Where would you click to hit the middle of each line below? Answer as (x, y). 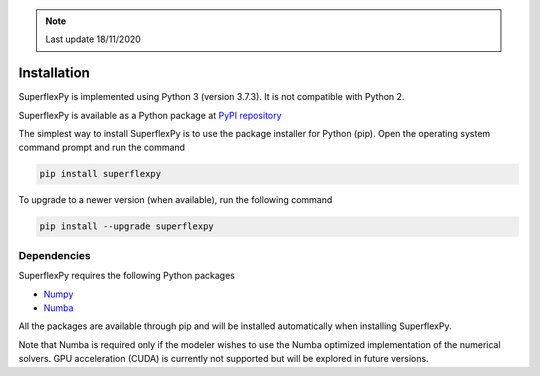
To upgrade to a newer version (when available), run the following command (175, 200)
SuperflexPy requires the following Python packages (126, 276)
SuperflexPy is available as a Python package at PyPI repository (150, 115)
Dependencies (55, 255)
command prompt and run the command (101, 147)
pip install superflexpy (100, 174)
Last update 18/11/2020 (93, 39)
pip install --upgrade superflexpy (126, 226)
